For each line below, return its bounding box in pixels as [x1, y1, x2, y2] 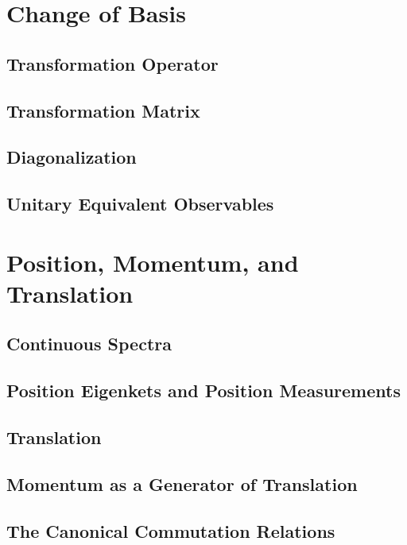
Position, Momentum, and [6, 245, 299, 278]
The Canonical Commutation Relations [6, 518, 335, 543]
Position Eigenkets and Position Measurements [6, 378, 401, 403]
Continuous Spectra [6, 331, 172, 356]
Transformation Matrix [6, 98, 200, 122]
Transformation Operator [6, 51, 219, 75]
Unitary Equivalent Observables [6, 191, 274, 216]
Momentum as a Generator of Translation [6, 471, 358, 496]
